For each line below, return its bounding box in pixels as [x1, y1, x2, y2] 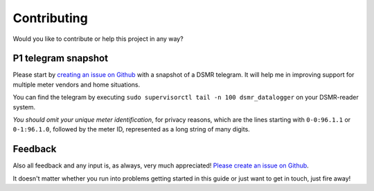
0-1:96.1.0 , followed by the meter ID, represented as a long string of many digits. [12, 125, 251, 134]
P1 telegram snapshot [12, 53, 109, 64]
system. [12, 102, 36, 111]
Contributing [12, 10, 88, 26]
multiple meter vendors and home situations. [12, 80, 141, 89]
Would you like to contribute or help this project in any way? [12, 35, 184, 43]
